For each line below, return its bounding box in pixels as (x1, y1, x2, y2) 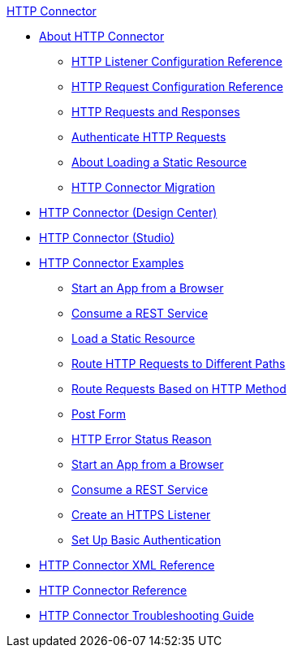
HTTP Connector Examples (39, 256, 184, 270)
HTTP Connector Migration (71, 180, 216, 194)
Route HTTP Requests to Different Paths (71, 357, 286, 370)
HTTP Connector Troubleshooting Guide (39, 609, 254, 622)
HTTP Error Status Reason (71, 432, 212, 446)
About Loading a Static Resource (71, 155, 247, 169)
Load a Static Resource (71, 331, 196, 345)
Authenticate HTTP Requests (71, 130, 226, 144)
